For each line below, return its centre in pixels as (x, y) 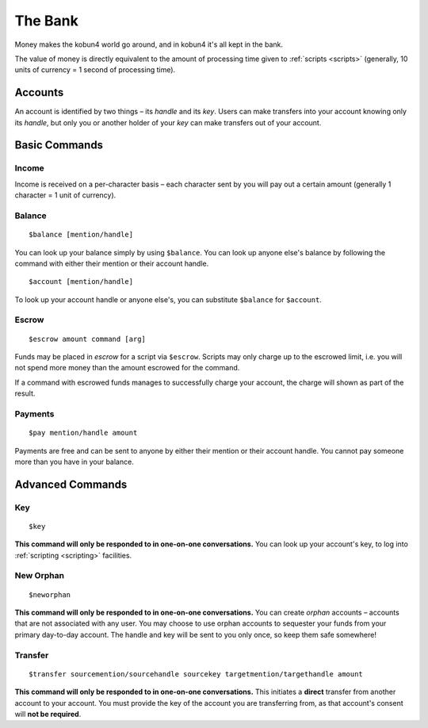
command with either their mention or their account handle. (112, 263)
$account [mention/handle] (81, 282)
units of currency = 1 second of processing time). (95, 70)
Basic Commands (59, 146)
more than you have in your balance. (74, 462)
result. (25, 393)
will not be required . (48, 714)
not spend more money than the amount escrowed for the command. (127, 368)
